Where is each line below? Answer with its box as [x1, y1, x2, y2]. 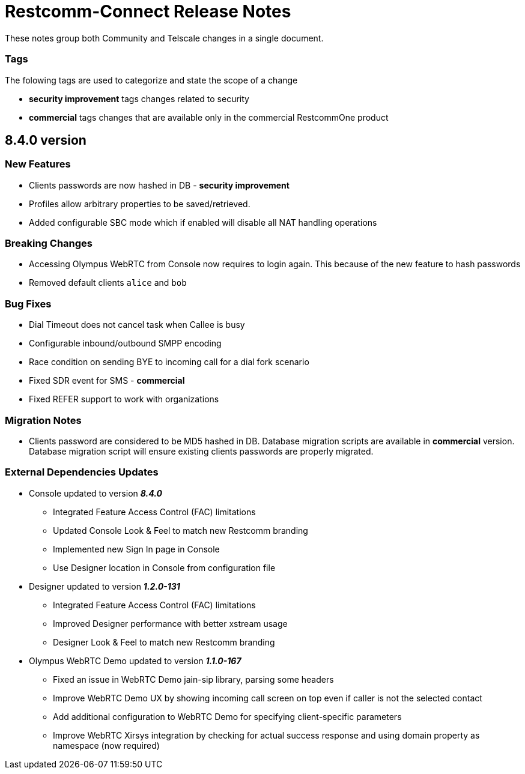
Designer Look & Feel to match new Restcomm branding [53, 636, 275, 647]
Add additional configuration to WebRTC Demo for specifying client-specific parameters [53, 711, 402, 722]
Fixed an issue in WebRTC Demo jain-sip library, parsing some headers [53, 674, 334, 685]
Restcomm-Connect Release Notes [5, 1, 291, 22]
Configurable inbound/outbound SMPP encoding [29, 338, 222, 349]
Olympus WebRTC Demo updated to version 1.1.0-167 [29, 655, 241, 666]
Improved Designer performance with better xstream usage [53, 618, 288, 629]
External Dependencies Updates [5, 466, 159, 479]
